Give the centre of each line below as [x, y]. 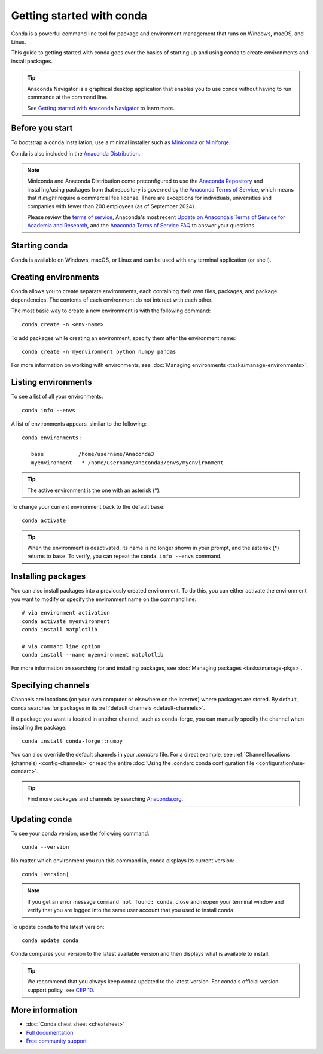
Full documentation [50, 1032]
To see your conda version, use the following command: [80, 833]
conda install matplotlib [60, 629]
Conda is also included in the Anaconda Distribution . [76, 153]
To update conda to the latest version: [58, 927]
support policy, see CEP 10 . [61, 990]
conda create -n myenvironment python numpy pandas [99, 352]
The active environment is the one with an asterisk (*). [94, 490]
